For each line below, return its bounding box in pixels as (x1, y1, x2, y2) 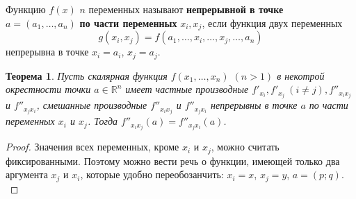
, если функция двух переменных (202, 15, 343, 30)
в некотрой (277, 68, 325, 83)
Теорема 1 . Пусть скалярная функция (6, 68, 168, 83)
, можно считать (211, 139, 280, 154)
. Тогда (87, 114, 118, 128)
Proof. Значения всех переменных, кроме (6, 139, 179, 154)
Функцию (6, 2, 46, 16)
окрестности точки (6, 82, 91, 96)
